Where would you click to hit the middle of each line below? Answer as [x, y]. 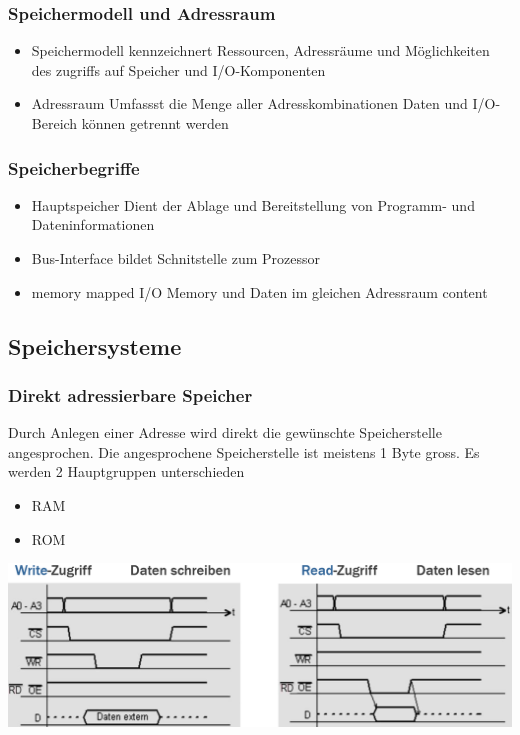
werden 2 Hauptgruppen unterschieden [126, 471]
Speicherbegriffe [74, 167]
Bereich [54, 123]
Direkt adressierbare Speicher [130, 394]
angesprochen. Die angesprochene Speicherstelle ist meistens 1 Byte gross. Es [244, 451]
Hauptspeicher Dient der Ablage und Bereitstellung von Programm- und [253, 204]
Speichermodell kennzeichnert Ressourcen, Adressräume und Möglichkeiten [260, 50]
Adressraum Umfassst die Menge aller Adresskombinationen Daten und [249, 103]
